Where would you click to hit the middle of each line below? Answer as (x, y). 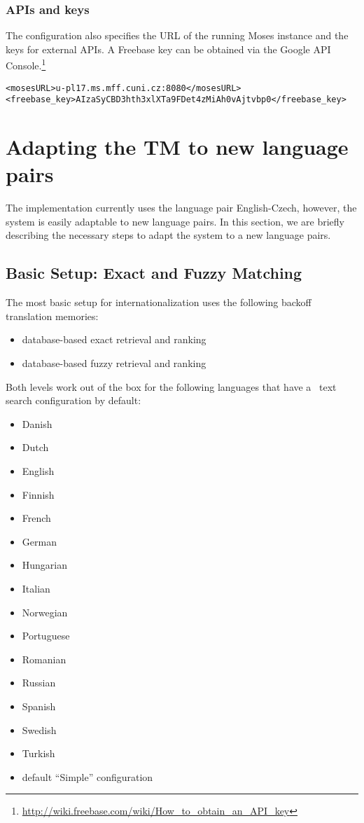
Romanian (44, 659)
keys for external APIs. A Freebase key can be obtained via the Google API (168, 49)
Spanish (39, 706)
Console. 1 (26, 64)
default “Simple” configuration (87, 776)
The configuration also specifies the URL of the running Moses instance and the (177, 35)
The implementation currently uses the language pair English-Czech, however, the (181, 208)
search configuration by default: (73, 400)
